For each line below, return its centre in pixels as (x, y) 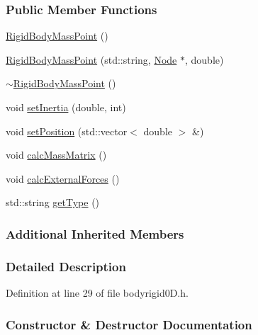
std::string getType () (53, 202)
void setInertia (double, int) (66, 107)
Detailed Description (66, 266)
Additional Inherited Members (95, 233)
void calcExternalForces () (63, 178)
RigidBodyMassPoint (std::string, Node (91, 59)
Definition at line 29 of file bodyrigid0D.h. (97, 293)
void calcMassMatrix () (56, 155)
